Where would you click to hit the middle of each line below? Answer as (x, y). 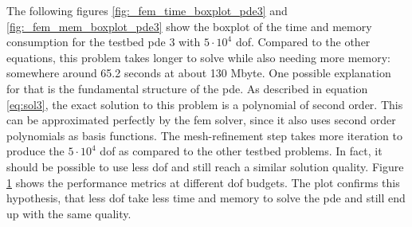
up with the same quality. (69, 213)
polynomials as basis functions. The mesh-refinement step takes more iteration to (204, 135)
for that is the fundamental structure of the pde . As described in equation (187, 88)
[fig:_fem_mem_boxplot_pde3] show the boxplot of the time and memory (189, 26)
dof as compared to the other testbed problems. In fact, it (241, 151)
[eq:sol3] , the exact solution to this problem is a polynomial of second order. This (205, 104)
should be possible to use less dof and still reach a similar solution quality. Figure (205, 166)
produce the (35, 151)
